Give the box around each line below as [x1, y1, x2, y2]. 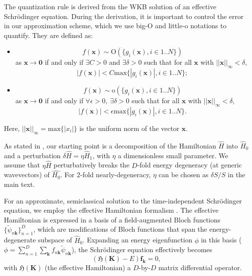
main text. [4, 179, 35, 189]
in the [228, 169, 246, 180]
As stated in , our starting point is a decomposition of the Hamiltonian [4, 140, 216, 150]
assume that [4, 160, 40, 170]
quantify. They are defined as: [4, 30, 93, 40]
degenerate [4, 235, 36, 245]
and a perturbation [4, 150, 61, 160]
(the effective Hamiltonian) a [44, 262, 131, 273]
